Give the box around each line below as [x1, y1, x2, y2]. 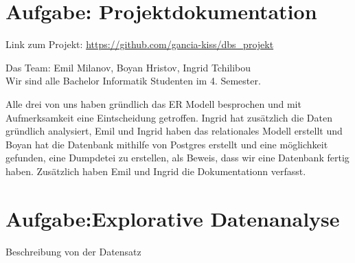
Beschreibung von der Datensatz [5, 244, 141, 258]
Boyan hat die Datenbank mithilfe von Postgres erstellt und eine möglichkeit [5, 137, 328, 151]
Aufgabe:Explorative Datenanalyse [5, 204, 340, 232]
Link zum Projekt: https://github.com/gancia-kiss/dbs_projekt [5, 37, 274, 52]
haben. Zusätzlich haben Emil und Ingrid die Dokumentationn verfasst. [5, 163, 306, 178]
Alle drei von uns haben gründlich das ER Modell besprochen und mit [5, 96, 301, 111]
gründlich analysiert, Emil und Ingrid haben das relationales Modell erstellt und [5, 124, 343, 138]
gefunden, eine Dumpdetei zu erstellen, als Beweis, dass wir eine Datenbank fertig [5, 150, 350, 165]
